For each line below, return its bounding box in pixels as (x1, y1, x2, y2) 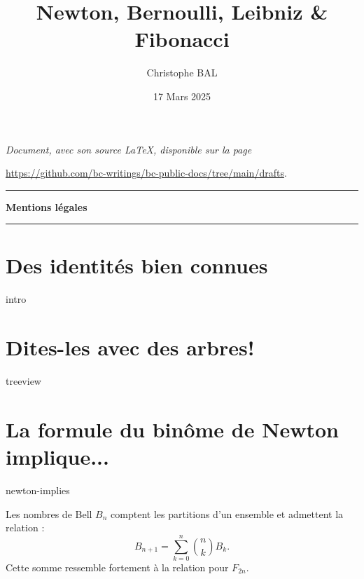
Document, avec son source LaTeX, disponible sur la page (6, 142, 252, 156)
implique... (6, 442, 109, 471)
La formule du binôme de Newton (6, 414, 339, 443)
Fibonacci (134, 25, 230, 53)
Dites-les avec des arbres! (6, 333, 255, 362)
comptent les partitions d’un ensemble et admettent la (111, 506, 344, 521)
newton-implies (6, 483, 70, 498)
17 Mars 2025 (153, 88, 211, 103)
